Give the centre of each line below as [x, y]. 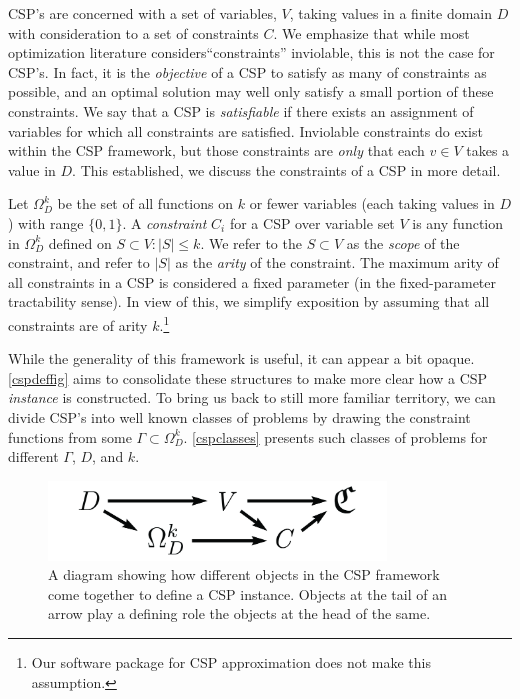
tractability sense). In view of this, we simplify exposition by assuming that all [249, 301]
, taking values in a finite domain [391, 13]
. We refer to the [251, 242]
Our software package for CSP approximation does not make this [231, 661]
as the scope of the [403, 242]
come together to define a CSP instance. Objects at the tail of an [247, 593]
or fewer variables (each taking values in [372, 203]
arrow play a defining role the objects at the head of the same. [239, 613]
